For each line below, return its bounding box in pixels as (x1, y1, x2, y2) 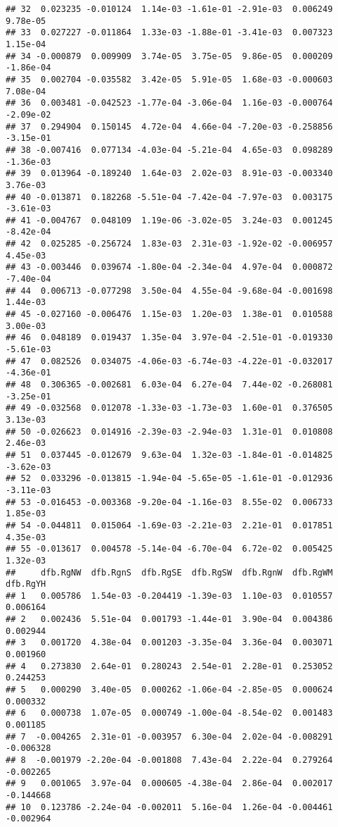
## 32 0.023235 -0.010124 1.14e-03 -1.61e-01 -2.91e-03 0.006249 (6, 4, 333, 14)
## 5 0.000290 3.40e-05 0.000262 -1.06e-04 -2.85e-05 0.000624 (6, 685, 333, 695)
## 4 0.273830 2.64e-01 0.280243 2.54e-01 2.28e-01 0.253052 (6, 661, 333, 671)
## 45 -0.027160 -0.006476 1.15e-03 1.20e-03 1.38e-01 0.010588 (6, 309, 333, 320)
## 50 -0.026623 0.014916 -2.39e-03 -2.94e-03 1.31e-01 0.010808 (6, 426, 333, 437)
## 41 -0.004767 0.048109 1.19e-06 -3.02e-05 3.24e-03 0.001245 (6, 215, 333, 225)
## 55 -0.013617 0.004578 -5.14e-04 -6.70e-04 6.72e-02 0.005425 (6, 544, 333, 554)
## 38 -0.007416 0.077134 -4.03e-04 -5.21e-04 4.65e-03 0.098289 (6, 144, 333, 155)
